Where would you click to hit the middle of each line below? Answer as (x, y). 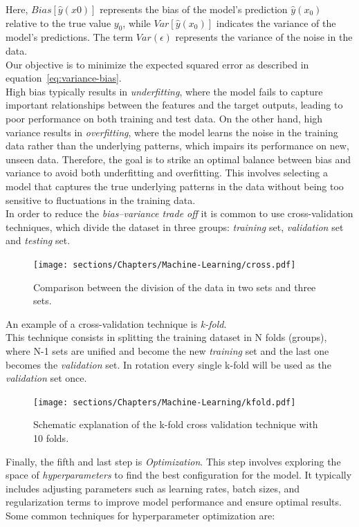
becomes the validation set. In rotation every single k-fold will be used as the (168, 364)
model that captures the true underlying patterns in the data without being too (175, 186)
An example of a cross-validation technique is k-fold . (116, 323)
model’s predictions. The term (70, 37)
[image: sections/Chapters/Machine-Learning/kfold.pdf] (165, 402)
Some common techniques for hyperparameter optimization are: (140, 515)
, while (137, 22)
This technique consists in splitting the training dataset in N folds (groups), (166, 337)
